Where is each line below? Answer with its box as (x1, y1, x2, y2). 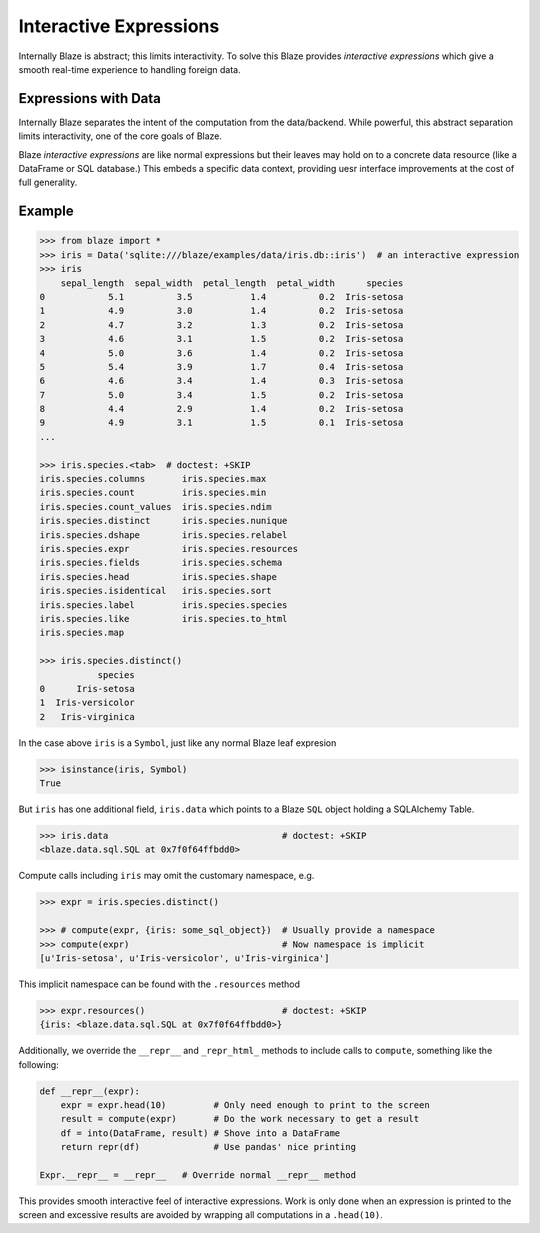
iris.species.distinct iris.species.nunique (39, 515, 288, 527)
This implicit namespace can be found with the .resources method (18, 978, 300, 990)
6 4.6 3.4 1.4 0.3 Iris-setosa (39, 375, 404, 387)
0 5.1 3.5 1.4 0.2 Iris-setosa (39, 291, 404, 302)
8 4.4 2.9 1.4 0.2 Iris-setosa (39, 403, 404, 415)
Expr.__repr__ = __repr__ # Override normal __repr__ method (39, 1170, 357, 1180)
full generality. (18, 176, 78, 189)
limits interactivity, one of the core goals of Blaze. (18, 130, 223, 142)
